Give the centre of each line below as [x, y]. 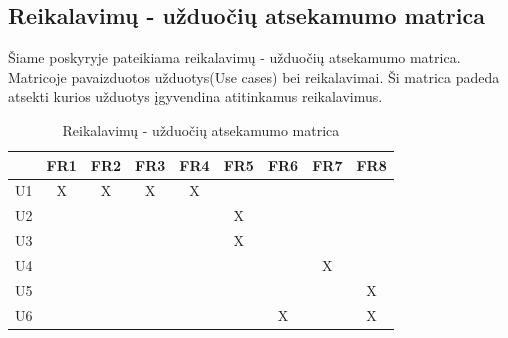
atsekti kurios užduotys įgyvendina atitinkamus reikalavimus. [195, 96]
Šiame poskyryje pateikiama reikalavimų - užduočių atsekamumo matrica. [234, 57]
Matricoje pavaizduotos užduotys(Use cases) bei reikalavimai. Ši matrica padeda [254, 76]
